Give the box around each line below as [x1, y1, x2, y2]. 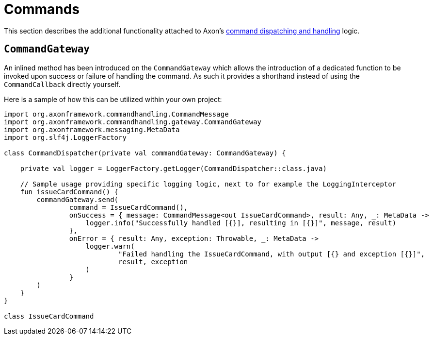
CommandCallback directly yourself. [4, 80, 121, 88]
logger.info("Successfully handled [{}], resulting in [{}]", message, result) [85, 219, 397, 227]
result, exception [118, 257, 188, 266]
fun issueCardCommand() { [20, 187, 119, 196]
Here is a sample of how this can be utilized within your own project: [4, 95, 222, 103]
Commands [4, 1, 80, 17]
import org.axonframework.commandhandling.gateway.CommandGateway [4, 118, 262, 126]
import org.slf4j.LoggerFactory [4, 133, 127, 141]
